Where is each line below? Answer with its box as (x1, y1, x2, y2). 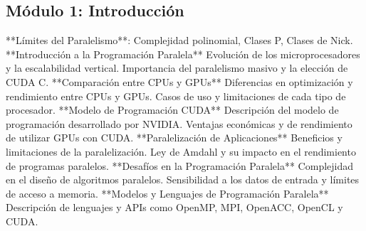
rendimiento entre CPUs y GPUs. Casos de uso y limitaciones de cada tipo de (6, 88, 346, 103)
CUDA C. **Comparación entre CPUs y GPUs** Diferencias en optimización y (6, 74, 353, 89)
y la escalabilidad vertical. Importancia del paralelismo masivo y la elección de (6, 60, 348, 75)
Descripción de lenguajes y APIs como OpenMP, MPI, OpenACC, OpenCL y (6, 200, 343, 215)
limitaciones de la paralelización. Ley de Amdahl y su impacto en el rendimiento (6, 144, 356, 159)
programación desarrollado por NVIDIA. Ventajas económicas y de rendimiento (6, 116, 352, 131)
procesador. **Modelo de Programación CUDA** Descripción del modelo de (6, 102, 339, 117)
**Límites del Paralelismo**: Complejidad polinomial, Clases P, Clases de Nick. (6, 33, 353, 48)
